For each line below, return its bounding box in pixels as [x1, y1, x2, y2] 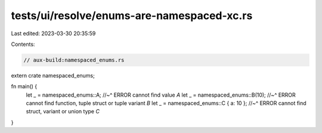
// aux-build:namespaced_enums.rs [23, 57, 125, 63]
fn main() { [11, 83, 38, 90]
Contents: [11, 41, 35, 48]
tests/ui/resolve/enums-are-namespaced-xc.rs [11, 9, 253, 22]
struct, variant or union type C [26, 108, 100, 115]
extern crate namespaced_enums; [11, 72, 95, 79]
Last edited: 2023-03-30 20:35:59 [11, 30, 96, 37]
